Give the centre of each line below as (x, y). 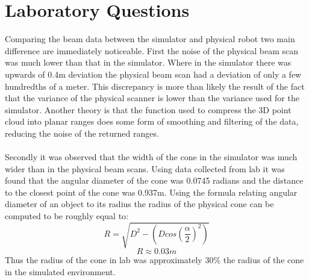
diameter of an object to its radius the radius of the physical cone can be (139, 204)
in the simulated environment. (60, 271)
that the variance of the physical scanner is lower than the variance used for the (152, 98)
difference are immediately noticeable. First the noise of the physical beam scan (152, 50)
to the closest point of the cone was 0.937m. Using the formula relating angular (151, 192)
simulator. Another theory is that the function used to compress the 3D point (148, 109)
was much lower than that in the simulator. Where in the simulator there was (148, 62)
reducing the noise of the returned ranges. (82, 133)
